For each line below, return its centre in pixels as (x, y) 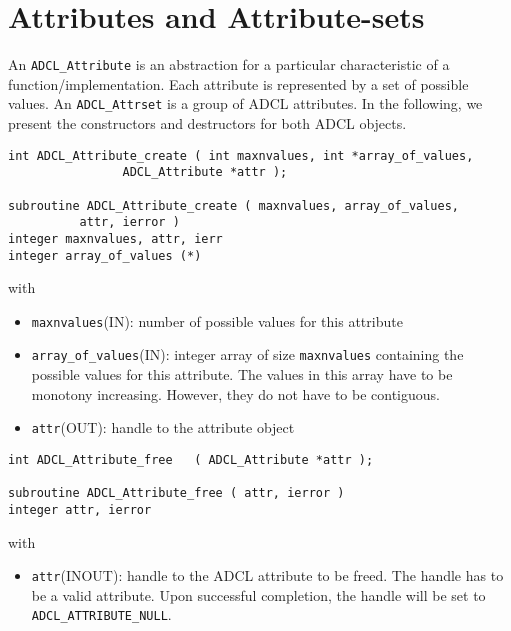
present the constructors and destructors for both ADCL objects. (207, 123)
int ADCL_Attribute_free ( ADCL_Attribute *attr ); (191, 459)
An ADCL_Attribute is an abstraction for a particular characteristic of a (229, 64)
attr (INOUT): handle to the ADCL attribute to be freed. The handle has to (267, 575)
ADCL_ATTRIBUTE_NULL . (101, 614)
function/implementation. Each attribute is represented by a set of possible (238, 83)
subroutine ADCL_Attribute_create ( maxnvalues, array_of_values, (234, 205)
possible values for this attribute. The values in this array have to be (242, 374)
